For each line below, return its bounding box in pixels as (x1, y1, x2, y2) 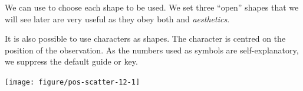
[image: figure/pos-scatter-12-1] (5, 77, 140, 86)
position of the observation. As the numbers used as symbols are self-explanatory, (5, 43, 299, 56)
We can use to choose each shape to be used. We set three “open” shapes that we (5, 1, 299, 13)
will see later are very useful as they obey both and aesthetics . (5, 12, 230, 25)
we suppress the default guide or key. (5, 55, 138, 68)
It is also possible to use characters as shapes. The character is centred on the (5, 32, 286, 45)
